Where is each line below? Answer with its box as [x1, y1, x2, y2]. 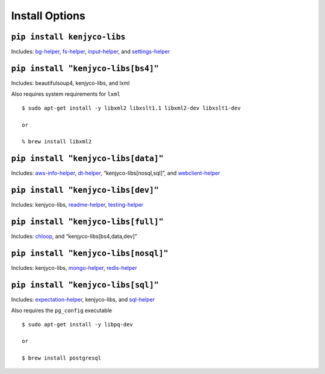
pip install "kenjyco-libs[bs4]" [11, 63, 159, 73]
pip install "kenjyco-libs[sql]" [11, 280, 159, 290]
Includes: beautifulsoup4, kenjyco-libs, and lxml [11, 79, 130, 87]
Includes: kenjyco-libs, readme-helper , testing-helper [11, 201, 144, 208]
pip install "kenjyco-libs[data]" [11, 154, 164, 164]
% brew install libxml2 [22, 139, 92, 145]
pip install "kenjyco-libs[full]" [11, 217, 164, 226]
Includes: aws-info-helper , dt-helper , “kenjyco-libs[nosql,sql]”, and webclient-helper [11, 169, 220, 177]
